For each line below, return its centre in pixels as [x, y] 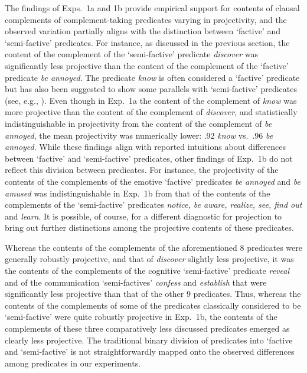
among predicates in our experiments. [73, 363]
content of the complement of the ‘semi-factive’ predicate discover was [131, 54]
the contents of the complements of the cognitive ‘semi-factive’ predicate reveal [147, 271]
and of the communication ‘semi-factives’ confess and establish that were [136, 282]
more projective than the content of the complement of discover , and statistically [151, 112]
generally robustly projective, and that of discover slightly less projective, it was [149, 259]
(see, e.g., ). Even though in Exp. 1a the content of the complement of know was [151, 100]
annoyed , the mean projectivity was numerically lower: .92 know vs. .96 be [139, 135]
